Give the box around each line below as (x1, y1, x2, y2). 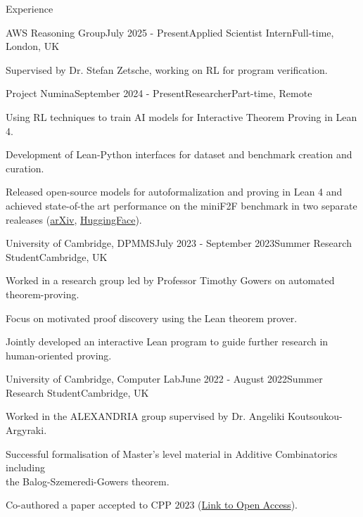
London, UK (6, 39, 60, 53)
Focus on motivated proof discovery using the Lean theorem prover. (6, 310, 298, 325)
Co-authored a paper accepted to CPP (6, 497, 172, 512)
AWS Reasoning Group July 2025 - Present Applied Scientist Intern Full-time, (6, 25, 334, 39)
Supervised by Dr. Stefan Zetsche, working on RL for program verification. (6, 62, 328, 77)
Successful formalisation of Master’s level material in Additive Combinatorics (6, 446, 338, 461)
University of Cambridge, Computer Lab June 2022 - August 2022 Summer (6, 371, 323, 386)
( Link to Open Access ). (198, 497, 298, 512)
